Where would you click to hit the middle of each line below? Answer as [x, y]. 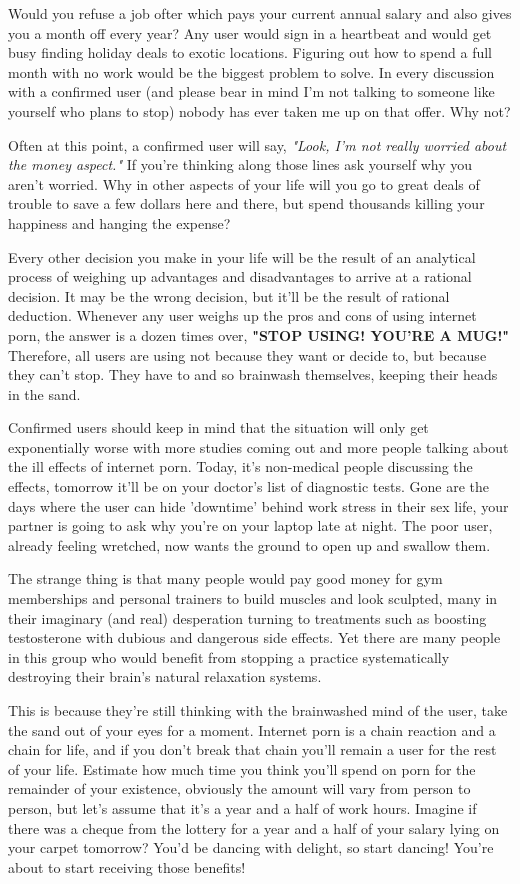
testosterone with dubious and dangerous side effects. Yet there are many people [254, 637]
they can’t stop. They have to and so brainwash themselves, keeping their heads [253, 374]
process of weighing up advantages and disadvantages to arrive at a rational [240, 276]
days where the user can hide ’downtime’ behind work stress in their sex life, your [258, 505]
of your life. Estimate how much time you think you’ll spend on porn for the [242, 768]
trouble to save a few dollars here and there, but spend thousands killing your [246, 203]
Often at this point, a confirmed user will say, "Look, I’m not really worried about [257, 144]
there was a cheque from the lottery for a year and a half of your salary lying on [254, 827]
